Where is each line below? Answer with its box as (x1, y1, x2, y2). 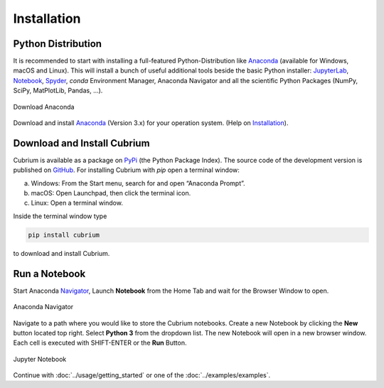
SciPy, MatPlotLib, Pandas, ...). (13, 86, 103, 95)
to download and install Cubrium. (13, 249, 110, 257)
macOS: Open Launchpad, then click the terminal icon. (31, 189, 191, 198)
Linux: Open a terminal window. (31, 199, 124, 208)
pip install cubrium (28, 231, 100, 239)
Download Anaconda (13, 102, 75, 111)
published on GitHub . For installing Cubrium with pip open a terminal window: (13, 166, 240, 174)
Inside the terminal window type (13, 212, 107, 220)
